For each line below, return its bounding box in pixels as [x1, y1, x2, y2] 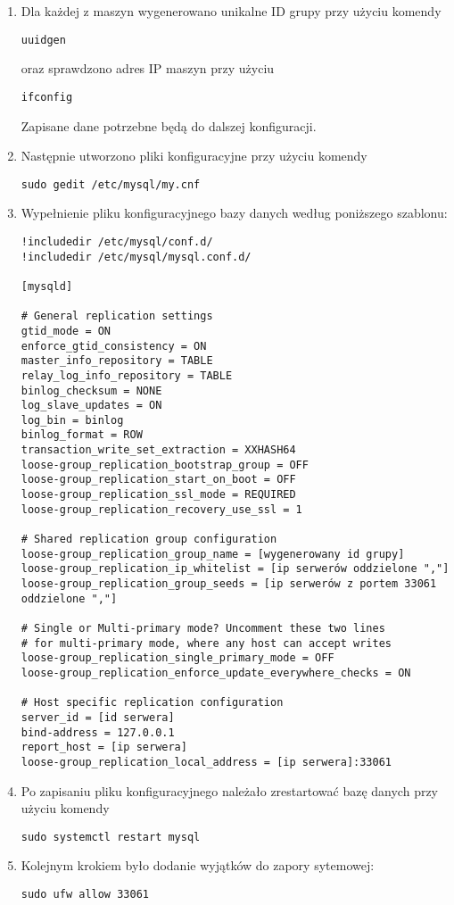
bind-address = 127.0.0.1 [21, 726, 175, 739]
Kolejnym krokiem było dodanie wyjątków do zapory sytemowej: [21, 856, 375, 875]
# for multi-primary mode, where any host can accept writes [21, 636, 392, 650]
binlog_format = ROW [21, 428, 143, 442]
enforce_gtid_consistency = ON [21, 339, 207, 353]
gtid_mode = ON [21, 324, 111, 337]
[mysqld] [21, 279, 73, 293]
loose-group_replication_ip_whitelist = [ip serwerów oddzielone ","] [21, 562, 450, 576]
